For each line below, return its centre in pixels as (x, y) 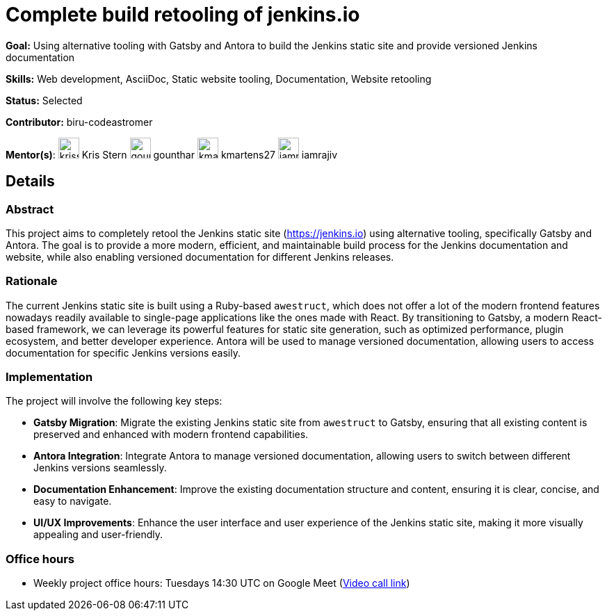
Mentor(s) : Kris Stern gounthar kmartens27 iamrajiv (172, 154)
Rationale (32, 281)
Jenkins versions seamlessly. (100, 468)
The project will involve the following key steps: (114, 401)
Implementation (49, 377)
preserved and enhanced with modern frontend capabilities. (171, 435)
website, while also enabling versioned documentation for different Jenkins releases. (200, 257)
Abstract (30, 209)
